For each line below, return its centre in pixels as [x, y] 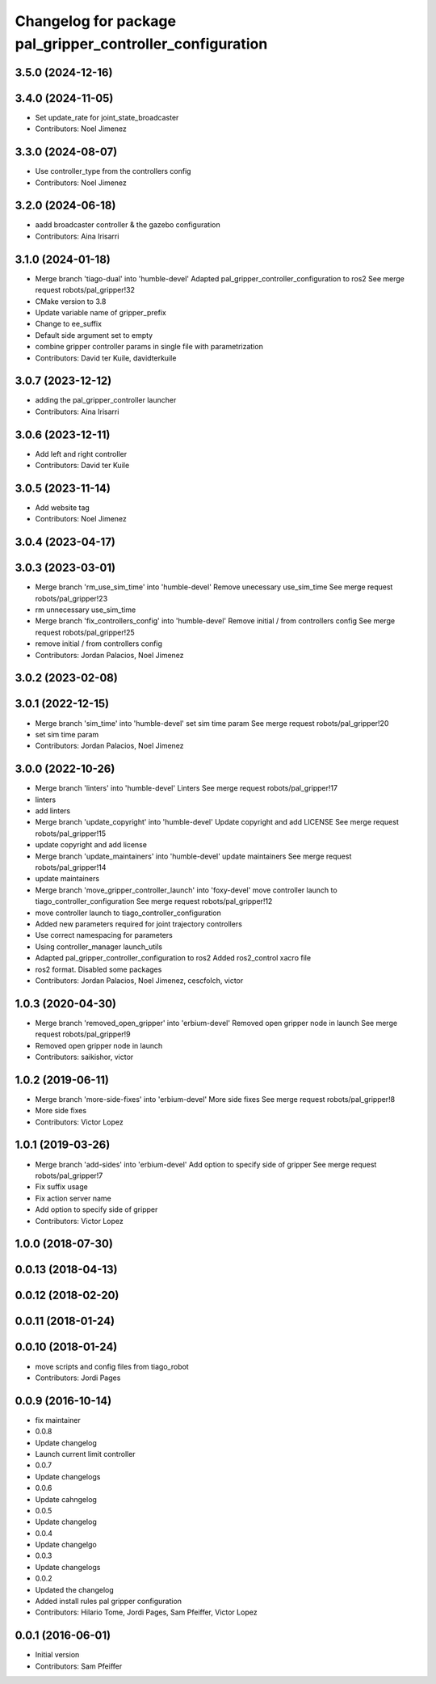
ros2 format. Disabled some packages [99, 969]
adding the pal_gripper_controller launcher [106, 400]
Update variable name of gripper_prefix [101, 312]
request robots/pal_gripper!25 [85, 632]
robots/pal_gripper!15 [71, 834]
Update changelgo [66, 1545]
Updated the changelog [75, 1589]
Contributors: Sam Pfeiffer [79, 1666]
